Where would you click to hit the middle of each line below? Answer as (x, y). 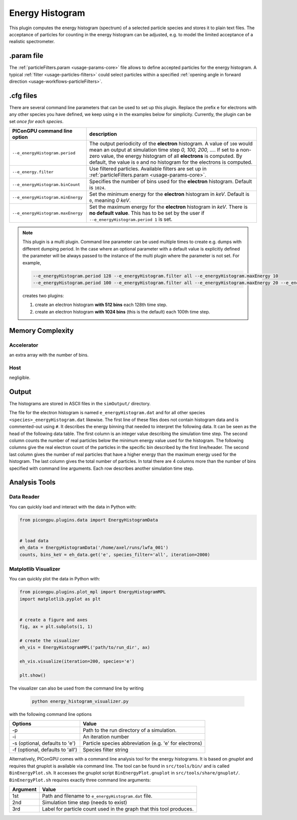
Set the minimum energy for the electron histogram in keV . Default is (169, 194)
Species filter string (105, 750)
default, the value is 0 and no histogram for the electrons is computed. (171, 162)
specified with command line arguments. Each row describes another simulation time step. (101, 468)
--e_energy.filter (33, 172)
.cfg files (23, 95)
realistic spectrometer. (32, 42)
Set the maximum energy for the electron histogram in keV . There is (169, 207)
